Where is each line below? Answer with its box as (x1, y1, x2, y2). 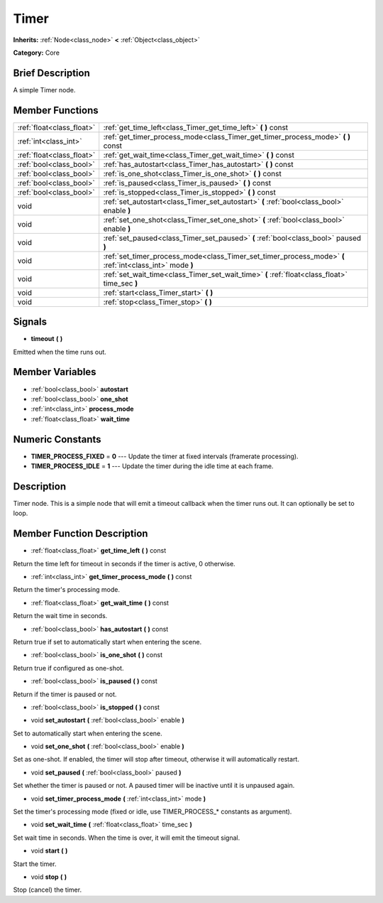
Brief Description (13, 67, 90, 79)
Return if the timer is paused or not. (13, 690, 117, 698)
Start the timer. (13, 860, 57, 868)
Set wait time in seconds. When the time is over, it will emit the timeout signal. (13, 833, 240, 842)
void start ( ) (30, 846, 68, 855)
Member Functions (13, 104, 99, 117)
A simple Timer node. (13, 85, 76, 94)
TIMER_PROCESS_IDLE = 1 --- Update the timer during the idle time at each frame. (30, 462, 274, 470)
